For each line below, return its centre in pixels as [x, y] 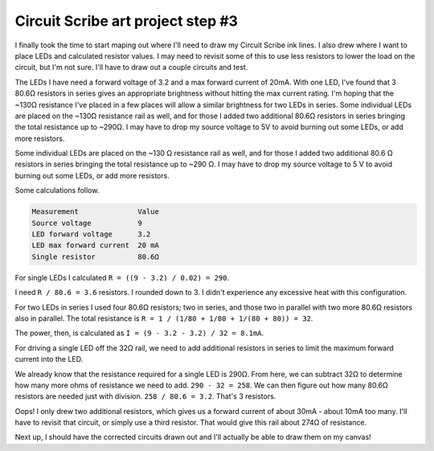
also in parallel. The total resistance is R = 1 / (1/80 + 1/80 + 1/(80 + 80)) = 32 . [164, 318]
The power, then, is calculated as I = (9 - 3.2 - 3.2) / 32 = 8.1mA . [139, 333]
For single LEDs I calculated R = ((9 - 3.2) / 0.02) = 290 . [122, 277]
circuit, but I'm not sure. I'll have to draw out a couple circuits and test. [131, 68]
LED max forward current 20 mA [96, 246]
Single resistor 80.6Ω [96, 256]
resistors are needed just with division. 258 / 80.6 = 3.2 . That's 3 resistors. [145, 396]
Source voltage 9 [87, 223]
